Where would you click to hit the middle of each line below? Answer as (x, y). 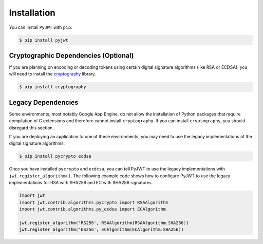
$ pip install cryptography (53, 87)
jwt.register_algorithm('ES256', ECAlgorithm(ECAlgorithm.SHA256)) (102, 230)
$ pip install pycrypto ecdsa (55, 156)
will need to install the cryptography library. (52, 74)
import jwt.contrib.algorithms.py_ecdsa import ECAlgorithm (93, 209)
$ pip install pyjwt (44, 40)
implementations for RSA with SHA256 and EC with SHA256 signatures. (81, 183)
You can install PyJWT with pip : (41, 27)
